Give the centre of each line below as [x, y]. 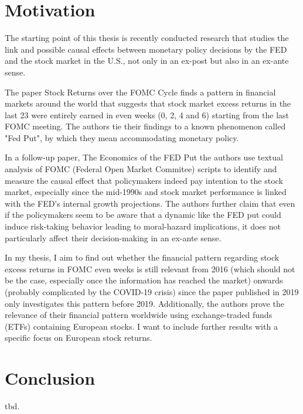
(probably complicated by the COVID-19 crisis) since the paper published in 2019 [152, 292]
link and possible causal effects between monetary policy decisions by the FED [146, 49]
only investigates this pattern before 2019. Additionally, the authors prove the [144, 303]
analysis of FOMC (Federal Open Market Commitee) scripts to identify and [141, 169]
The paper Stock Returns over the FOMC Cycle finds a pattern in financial [140, 92]
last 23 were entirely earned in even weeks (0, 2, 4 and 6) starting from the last [147, 114]
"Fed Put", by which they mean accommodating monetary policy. [122, 137]
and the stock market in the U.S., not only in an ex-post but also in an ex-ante [147, 61]
